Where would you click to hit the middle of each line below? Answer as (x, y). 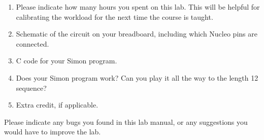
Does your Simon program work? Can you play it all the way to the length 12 (137, 77)
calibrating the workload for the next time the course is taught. (114, 16)
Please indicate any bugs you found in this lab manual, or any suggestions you (126, 121)
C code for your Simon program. (67, 61)
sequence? (31, 87)
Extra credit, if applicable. (57, 105)
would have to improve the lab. (53, 132)
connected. (32, 43)
